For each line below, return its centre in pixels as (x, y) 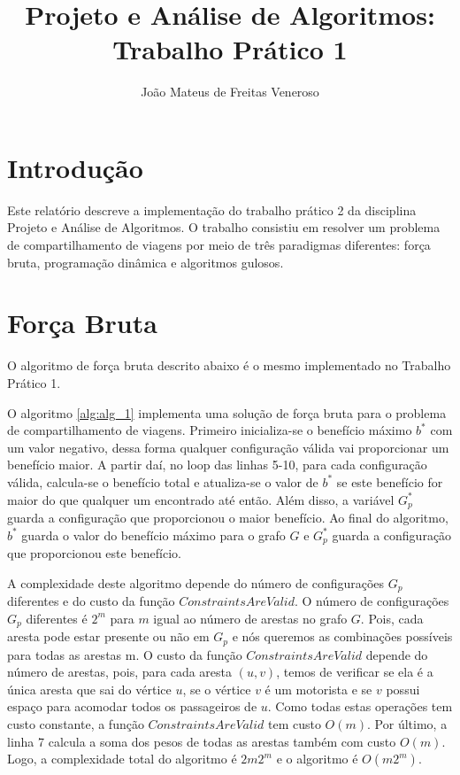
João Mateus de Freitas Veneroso (230, 92)
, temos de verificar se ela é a (355, 672)
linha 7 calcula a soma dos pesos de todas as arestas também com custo (202, 741)
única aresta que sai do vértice (89, 689)
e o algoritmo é (317, 759)
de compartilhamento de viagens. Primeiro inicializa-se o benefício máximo (210, 430)
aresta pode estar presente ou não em (108, 636)
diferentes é (57, 618)
